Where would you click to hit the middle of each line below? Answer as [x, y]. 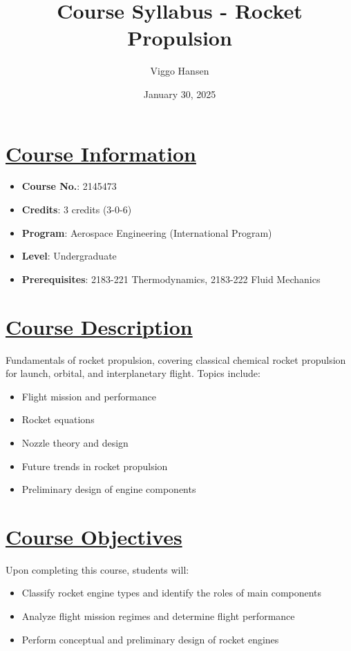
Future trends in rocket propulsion [95, 466]
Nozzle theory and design [75, 442]
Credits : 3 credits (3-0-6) [77, 210]
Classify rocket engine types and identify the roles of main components [172, 593]
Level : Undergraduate [69, 256]
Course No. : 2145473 [69, 186]
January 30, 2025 [180, 94]
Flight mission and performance [89, 396]
